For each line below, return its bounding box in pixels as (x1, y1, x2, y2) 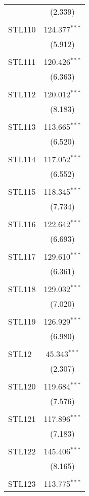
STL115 (8, 186, 36, 197)
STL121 (8, 413, 36, 424)
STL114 (8, 153, 36, 165)
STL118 (8, 283, 36, 295)
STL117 (8, 251, 36, 262)
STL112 (8, 88, 36, 100)
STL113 (8, 121, 36, 132)
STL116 (8, 218, 36, 230)
